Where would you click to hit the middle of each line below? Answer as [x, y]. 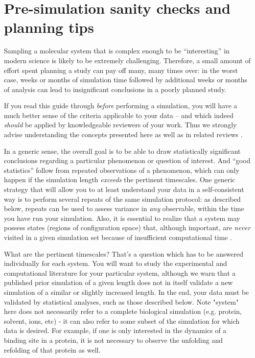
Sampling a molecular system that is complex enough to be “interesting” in [117, 51]
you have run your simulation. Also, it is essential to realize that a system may [122, 218]
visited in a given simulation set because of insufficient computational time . [118, 237]
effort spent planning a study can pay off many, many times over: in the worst [121, 70]
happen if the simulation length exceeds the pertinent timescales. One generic [120, 179]
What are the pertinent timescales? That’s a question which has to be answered [124, 253]
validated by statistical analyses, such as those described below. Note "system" [121, 301]
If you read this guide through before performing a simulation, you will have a [121, 106]
